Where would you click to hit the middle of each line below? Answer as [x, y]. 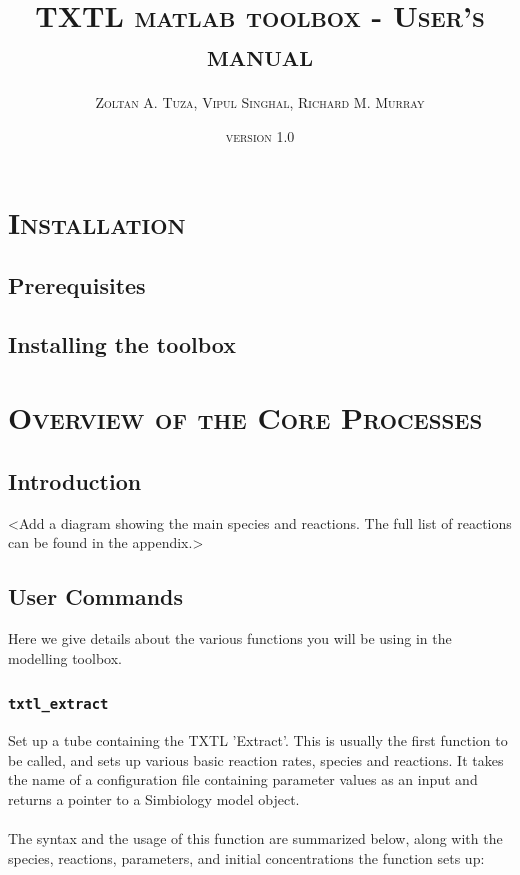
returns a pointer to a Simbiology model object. [154, 798]
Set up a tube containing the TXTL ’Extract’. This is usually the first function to [258, 740]
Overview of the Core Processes [245, 417]
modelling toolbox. [65, 657]
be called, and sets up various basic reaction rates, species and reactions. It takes [256, 759]
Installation [97, 221]
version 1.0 [260, 135]
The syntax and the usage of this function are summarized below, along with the [255, 838]
